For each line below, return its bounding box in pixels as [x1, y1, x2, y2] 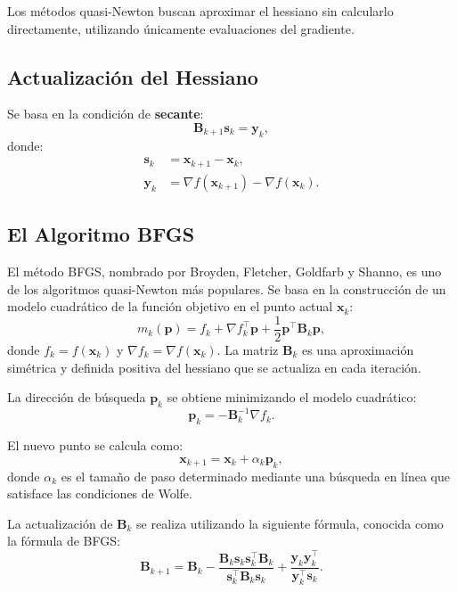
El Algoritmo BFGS [7, 220, 195, 248]
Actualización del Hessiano [7, 62, 258, 90]
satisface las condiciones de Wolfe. [7, 484, 192, 503]
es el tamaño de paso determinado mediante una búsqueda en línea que [61, 466, 450, 485]
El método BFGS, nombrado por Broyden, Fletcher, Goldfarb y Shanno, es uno [7, 262, 442, 281]
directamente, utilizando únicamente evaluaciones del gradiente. [7, 19, 355, 37]
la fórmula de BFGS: [7, 531, 120, 550]
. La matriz [216, 340, 279, 358]
